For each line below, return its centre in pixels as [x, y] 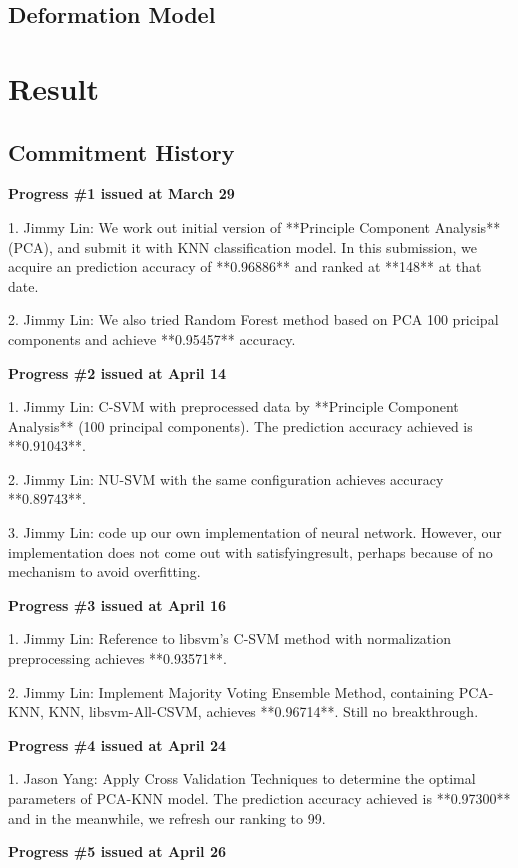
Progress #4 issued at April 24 [117, 744]
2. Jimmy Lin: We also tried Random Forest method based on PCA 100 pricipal [253, 319]
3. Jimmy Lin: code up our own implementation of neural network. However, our [255, 532]
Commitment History [121, 151]
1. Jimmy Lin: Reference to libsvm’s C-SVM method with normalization [229, 638]
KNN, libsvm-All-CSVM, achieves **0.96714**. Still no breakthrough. [263, 711]
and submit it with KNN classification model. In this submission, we [267, 246]
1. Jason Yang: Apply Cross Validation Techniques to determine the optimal [242, 778]
